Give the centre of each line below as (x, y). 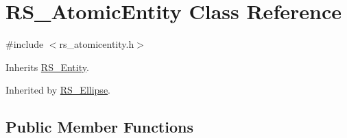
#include (25, 44)
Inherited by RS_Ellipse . (58, 90)
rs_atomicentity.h (97, 44)
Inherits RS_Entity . (47, 67)
